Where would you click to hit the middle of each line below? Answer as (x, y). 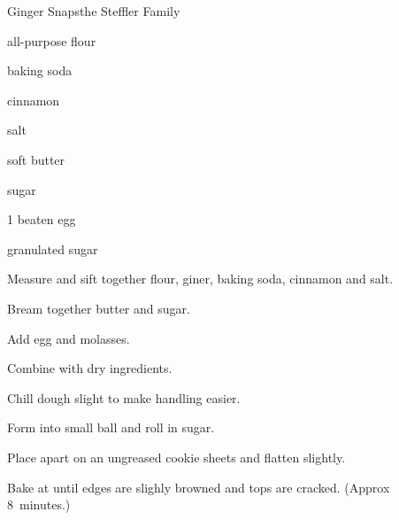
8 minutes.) (39, 504)
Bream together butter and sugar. (99, 308)
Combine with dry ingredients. (90, 368)
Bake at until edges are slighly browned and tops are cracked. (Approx (199, 487)
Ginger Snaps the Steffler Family (94, 11)
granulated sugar (53, 248)
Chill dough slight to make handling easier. (124, 397)
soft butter (36, 159)
